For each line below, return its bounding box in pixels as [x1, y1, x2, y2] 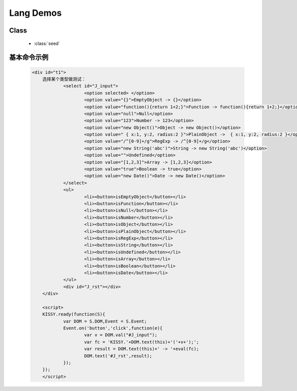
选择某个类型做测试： [42, 76, 86, 82]
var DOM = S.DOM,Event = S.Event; [63, 318, 147, 324]
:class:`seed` [34, 40, 60, 46]
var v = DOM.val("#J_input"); [84, 332, 158, 338]
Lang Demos [9, 7, 62, 18]
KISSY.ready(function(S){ [42, 311, 105, 317]
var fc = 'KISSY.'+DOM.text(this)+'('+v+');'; [84, 339, 199, 345]
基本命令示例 [9, 53, 49, 62]
